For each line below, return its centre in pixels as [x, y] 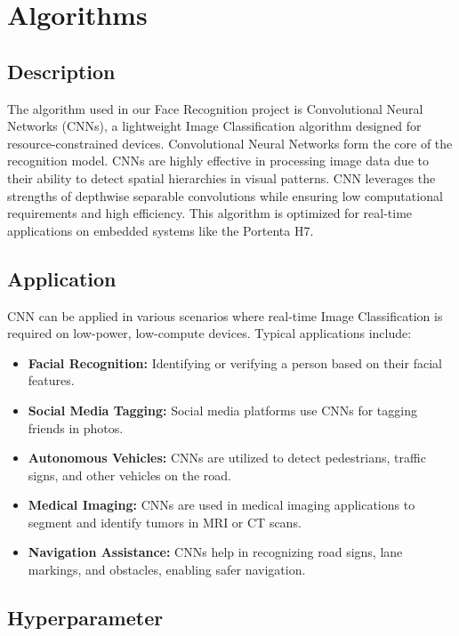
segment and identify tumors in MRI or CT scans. [165, 522]
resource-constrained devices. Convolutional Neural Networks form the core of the [230, 143]
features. [51, 380]
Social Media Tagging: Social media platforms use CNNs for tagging [222, 410]
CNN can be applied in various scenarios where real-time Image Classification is [225, 315]
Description [61, 71]
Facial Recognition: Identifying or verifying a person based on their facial [235, 362]
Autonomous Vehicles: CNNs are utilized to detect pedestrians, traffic [227, 458]
